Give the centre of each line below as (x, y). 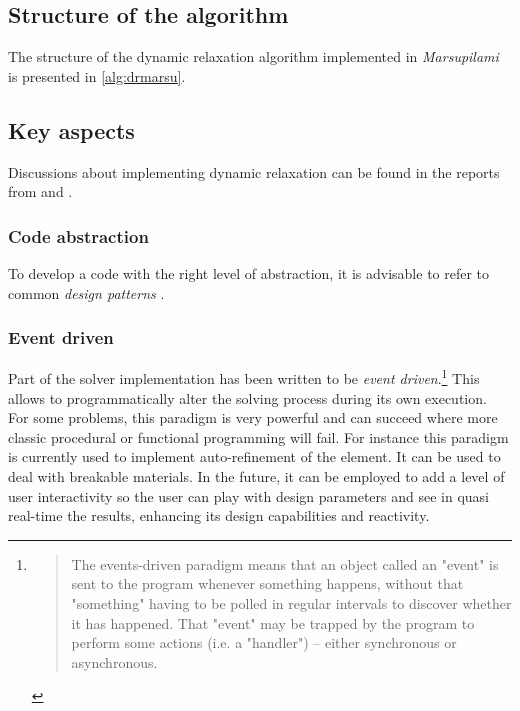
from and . (40, 191)
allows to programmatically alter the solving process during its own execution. (247, 397)
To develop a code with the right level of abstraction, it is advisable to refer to (249, 273)
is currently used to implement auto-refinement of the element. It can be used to (254, 456)
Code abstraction (78, 235)
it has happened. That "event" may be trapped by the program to (273, 622)
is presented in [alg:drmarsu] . (97, 75)
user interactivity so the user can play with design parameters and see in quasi (248, 495)
